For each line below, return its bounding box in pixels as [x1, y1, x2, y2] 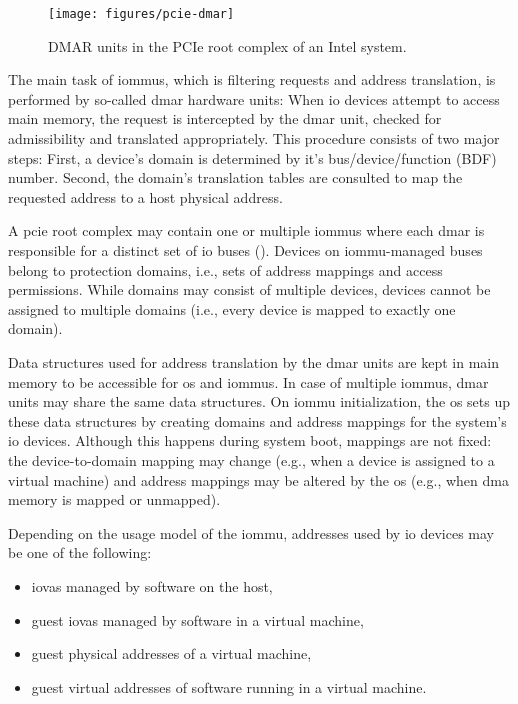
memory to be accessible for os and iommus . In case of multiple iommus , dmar [8, 371, 489, 392]
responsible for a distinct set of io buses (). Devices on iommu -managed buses [8, 240, 483, 260]
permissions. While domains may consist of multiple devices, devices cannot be [8, 279, 491, 300]
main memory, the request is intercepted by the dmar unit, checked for [8, 108, 442, 129]
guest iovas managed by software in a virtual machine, [31, 609, 364, 630]
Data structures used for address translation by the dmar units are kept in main [8, 351, 500, 372]
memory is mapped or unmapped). [8, 489, 221, 510]
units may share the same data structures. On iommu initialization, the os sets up [8, 391, 511, 412]
